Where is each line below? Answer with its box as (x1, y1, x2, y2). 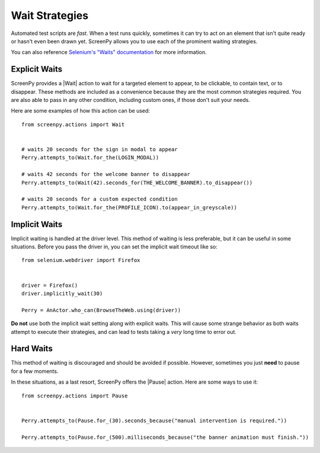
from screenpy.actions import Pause (21, 392, 128, 399)
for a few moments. (11, 368, 59, 375)
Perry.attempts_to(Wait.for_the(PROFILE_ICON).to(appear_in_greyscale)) (21, 204, 237, 210)
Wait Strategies (11, 9, 89, 22)
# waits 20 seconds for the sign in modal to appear (21, 146, 178, 152)
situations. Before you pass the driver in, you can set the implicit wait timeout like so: (11, 243, 217, 250)
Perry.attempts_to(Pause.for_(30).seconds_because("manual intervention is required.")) (21, 417, 287, 424)
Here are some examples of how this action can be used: (11, 107, 151, 114)
